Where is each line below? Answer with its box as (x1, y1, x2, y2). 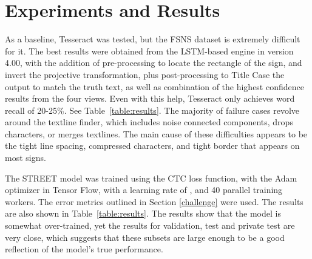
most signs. (5, 151, 46, 164)
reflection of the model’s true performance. (5, 243, 163, 255)
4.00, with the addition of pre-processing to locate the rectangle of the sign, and (5, 56, 302, 69)
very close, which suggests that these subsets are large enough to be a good (5, 231, 285, 243)
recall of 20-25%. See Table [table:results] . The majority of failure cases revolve (5, 103, 300, 116)
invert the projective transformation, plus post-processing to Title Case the (5, 68, 285, 80)
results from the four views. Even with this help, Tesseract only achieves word (5, 92, 295, 105)
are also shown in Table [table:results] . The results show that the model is (5, 207, 281, 220)
